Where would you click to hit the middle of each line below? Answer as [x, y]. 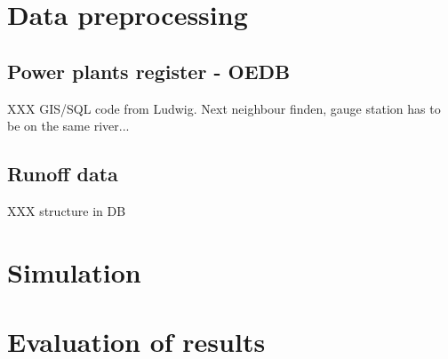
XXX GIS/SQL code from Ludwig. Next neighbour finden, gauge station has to [224, 108]
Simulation [74, 271]
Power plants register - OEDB [149, 71]
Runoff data [63, 174]
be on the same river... [68, 126]
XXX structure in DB [67, 210]
